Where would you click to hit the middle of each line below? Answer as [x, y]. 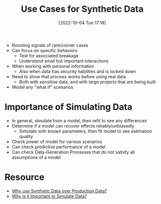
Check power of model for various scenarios [57, 141]
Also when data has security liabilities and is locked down [78, 71]
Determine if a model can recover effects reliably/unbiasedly [73, 126]
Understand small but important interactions [64, 61]
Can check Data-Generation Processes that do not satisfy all [73, 152]
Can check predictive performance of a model [59, 147]
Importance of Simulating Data [68, 107]
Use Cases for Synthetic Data [82, 9]
